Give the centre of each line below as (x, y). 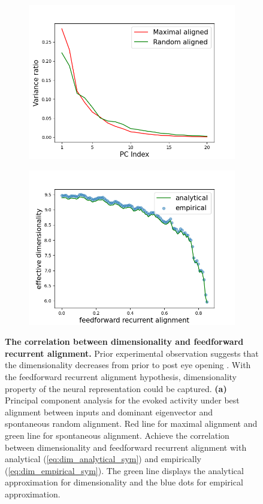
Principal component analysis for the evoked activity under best (122, 400)
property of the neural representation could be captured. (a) (116, 388)
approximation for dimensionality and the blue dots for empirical (124, 482)
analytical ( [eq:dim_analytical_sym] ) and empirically (103, 459)
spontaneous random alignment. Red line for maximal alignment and (131, 423)
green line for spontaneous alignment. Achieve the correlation (117, 435)
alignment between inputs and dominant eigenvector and (109, 412)
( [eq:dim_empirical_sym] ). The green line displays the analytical (124, 470)
